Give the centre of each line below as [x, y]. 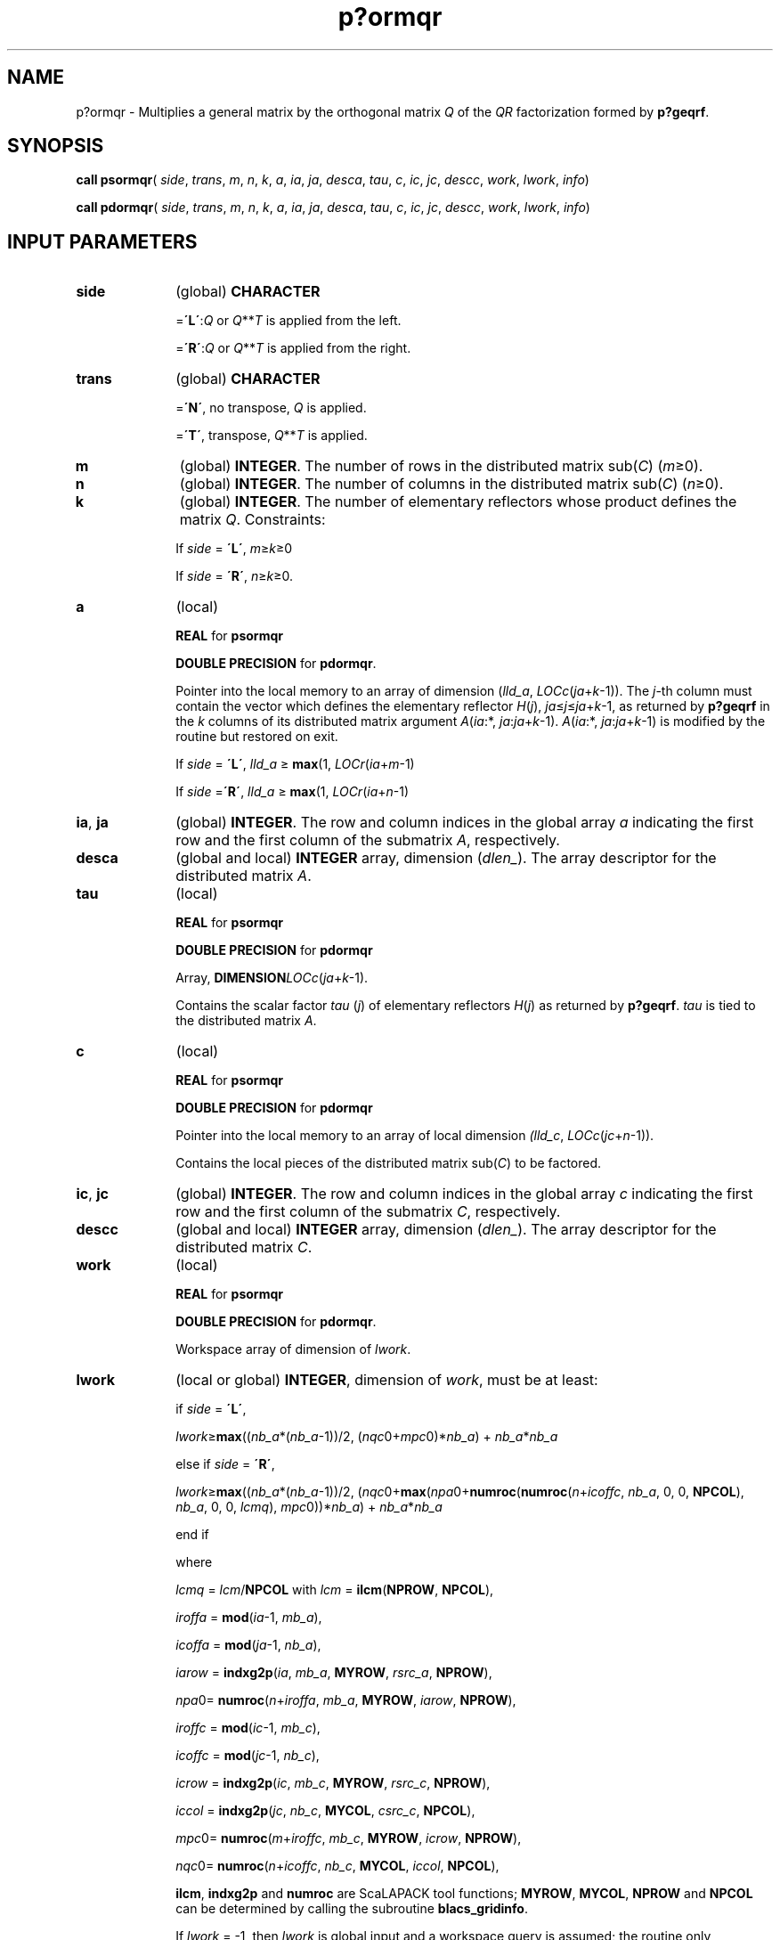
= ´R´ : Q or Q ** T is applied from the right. [293, 348]
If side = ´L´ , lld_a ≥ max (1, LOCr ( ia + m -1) [295, 764]
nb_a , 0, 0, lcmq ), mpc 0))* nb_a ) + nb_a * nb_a [309, 1507]
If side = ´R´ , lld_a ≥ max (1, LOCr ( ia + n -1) [292, 792]
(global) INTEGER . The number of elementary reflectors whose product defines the [458, 502]
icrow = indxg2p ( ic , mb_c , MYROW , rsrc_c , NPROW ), [333, 1783]
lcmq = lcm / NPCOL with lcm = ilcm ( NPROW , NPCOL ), [335, 1590]
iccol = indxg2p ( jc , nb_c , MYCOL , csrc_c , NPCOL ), [325, 1811]
